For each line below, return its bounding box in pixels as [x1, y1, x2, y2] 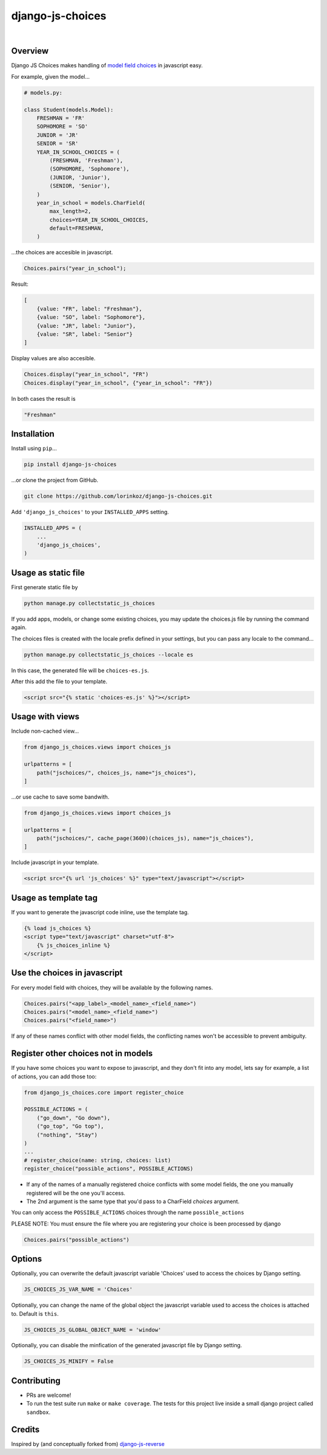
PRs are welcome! [26, 1391, 71, 1399]
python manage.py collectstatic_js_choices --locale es [24, 651, 194, 658]
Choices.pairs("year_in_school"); [24, 265, 127, 272]
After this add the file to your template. [11, 678, 108, 685]
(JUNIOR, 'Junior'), [49, 174, 111, 181]
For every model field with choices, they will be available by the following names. [11, 984, 213, 991]
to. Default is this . [11, 1310, 59, 1317]
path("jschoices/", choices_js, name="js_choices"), [36, 769, 197, 776]
